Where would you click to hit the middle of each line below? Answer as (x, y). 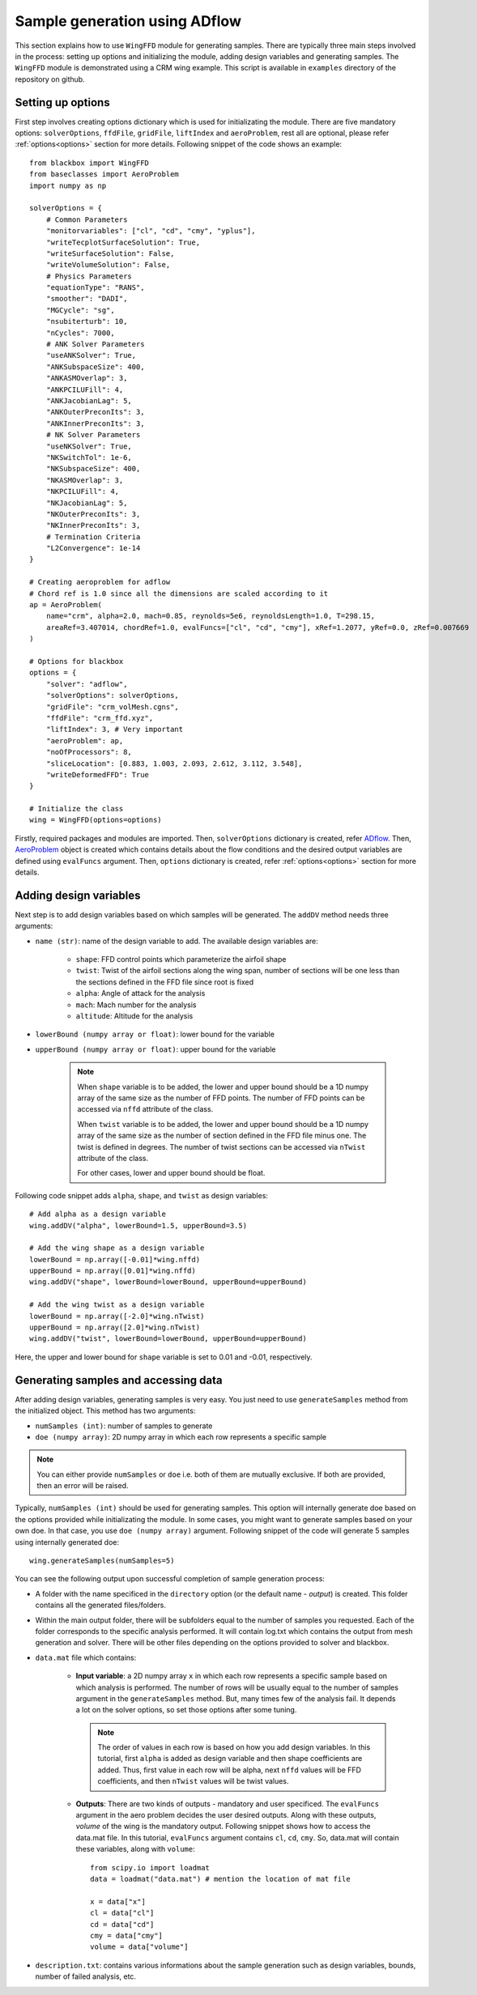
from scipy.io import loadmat (150, 1867)
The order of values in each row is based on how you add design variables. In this (234, 1747)
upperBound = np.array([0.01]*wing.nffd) (113, 1271)
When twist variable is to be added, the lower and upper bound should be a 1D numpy (223, 1124)
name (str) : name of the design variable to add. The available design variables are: (177, 941)
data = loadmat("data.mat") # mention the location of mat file (221, 1879)
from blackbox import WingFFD (89, 163)
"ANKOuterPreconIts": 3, (95, 412)
